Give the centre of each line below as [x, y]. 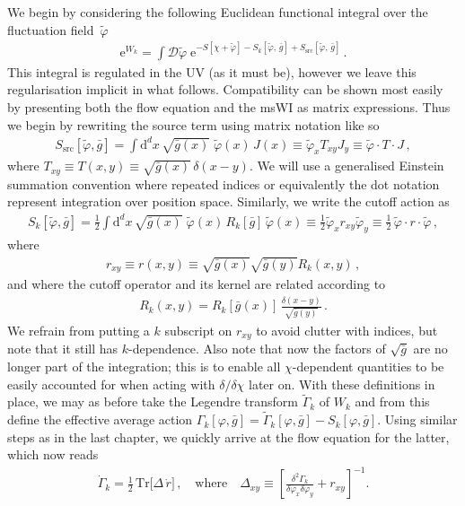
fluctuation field [51, 29]
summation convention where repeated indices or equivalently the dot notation [224, 183]
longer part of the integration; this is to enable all [144, 366]
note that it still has [63, 349]
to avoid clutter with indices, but [347, 330]
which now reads [53, 454]
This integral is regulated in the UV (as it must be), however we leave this [212, 71]
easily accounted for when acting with [111, 384]
